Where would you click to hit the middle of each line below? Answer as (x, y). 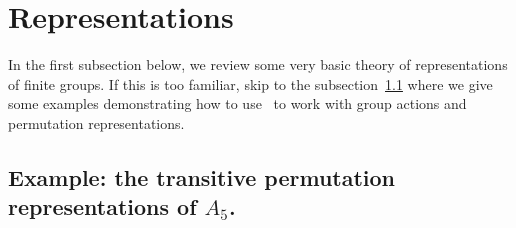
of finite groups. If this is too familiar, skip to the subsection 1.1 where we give (250, 83)
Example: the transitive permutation (202, 176)
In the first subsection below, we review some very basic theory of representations (258, 64)
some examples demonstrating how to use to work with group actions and (237, 103)
